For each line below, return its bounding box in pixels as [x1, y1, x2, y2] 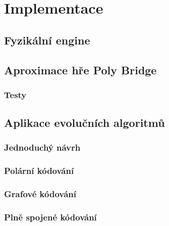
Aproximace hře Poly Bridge [4, 62, 157, 77]
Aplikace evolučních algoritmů [4, 115, 165, 130]
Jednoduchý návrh [4, 141, 81, 154]
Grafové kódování [4, 188, 76, 200]
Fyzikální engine [4, 32, 90, 48]
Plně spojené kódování [4, 211, 97, 223]
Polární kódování [4, 164, 74, 177]
